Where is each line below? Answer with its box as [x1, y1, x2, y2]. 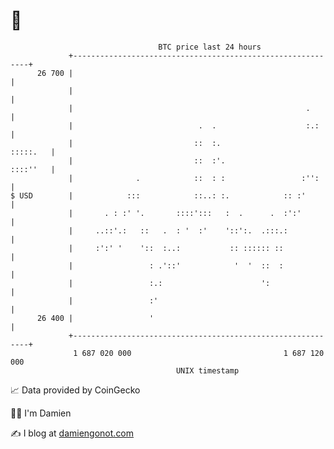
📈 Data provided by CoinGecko [10, 384, 141, 396]
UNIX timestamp [175, 365, 240, 376]
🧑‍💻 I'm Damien [10, 407, 72, 419]
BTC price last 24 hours [158, 42, 262, 52]
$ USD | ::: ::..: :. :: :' [10, 190, 307, 201]
